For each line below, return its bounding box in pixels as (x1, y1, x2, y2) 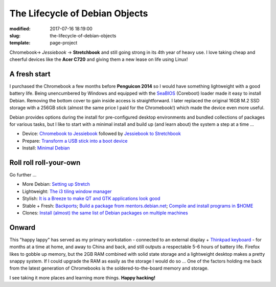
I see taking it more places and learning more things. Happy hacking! (9, 274, 156, 281)
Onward (9, 223, 36, 232)
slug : (9, 32, 20, 38)
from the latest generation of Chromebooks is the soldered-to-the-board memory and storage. (9, 265, 209, 271)
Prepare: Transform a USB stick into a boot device (22, 138, 128, 144)
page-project (50, 40, 78, 46)
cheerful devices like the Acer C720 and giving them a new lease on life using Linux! (9, 56, 188, 62)
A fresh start (9, 70, 51, 78)
